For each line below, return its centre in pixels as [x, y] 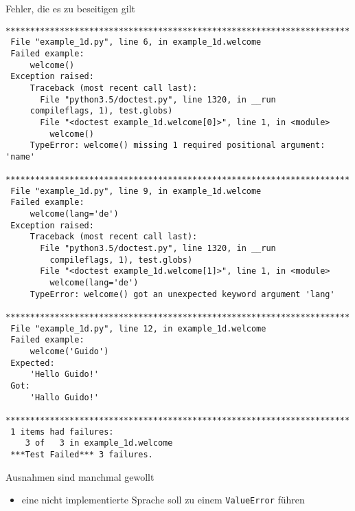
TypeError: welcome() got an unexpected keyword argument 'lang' [182, 294]
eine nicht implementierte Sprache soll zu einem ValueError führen [163, 500]
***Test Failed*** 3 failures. [82, 454]
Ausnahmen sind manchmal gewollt [80, 476]
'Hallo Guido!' [65, 397]
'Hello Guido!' [65, 374]
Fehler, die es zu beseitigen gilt [70, 8]
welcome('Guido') [69, 351]
